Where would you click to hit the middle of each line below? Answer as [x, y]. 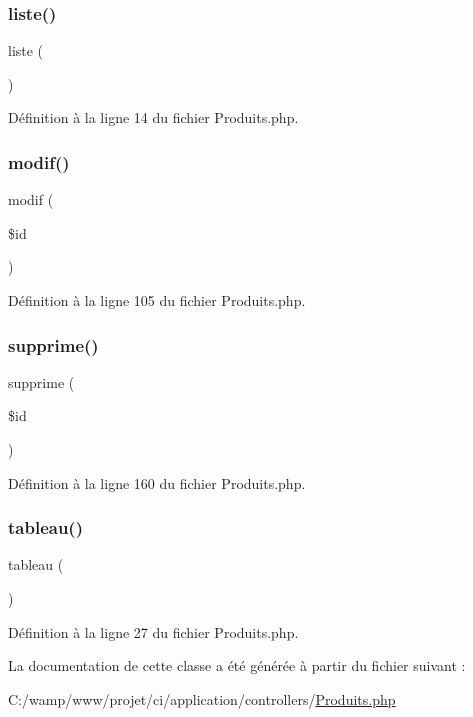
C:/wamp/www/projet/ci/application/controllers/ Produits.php [202, 698]
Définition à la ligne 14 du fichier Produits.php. [153, 117]
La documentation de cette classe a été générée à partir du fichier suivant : [237, 665]
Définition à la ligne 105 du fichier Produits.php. [157, 300]
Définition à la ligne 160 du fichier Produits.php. [157, 482]
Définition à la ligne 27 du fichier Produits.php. [153, 631]
